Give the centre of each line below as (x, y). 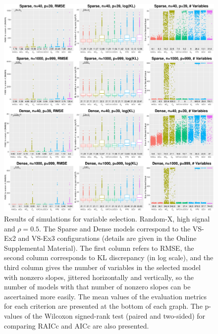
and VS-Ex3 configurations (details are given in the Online (107, 238)
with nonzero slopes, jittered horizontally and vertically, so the (99, 277)
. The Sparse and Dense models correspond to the (115, 228)
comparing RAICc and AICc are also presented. (77, 325)
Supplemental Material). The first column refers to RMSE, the (99, 248)
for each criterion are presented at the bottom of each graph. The (103, 306)
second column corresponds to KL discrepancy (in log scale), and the (109, 257)
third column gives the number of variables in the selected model (102, 267)
